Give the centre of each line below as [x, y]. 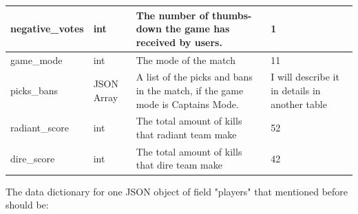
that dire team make [179, 165]
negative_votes [47, 29]
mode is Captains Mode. [187, 104]
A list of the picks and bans [194, 77]
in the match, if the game [190, 90]
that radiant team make [186, 134]
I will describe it [305, 77]
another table [299, 104]
